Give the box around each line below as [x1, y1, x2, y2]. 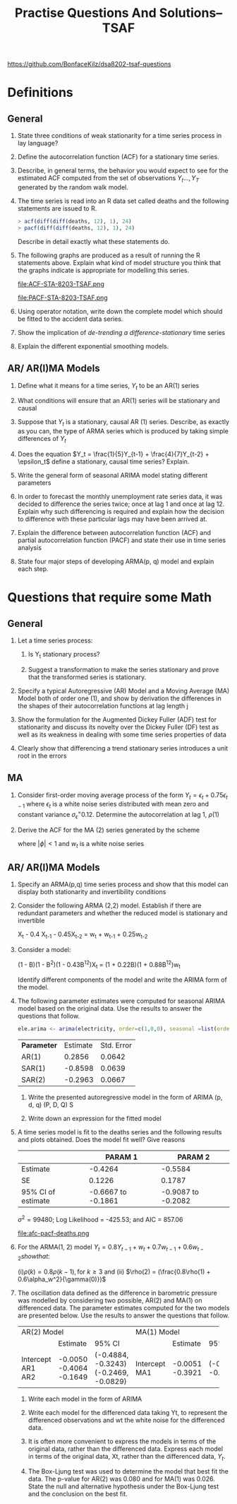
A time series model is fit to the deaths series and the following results [17, 1128, 222, 1136]
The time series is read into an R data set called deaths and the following [17, 196, 229, 205]
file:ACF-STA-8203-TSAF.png [17, 279, 104, 288]
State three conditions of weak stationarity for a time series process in [17, 131, 222, 140]
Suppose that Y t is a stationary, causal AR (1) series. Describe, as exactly [17, 418, 230, 428]
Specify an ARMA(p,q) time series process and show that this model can [17, 880, 229, 888]
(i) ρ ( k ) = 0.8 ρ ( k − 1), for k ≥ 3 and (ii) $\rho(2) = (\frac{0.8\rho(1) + [17, 1267, 211, 1276]
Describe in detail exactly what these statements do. [17, 237, 171, 245]
